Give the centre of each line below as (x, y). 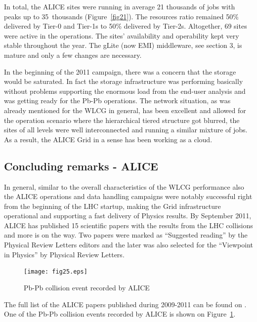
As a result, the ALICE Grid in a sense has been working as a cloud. (108, 139)
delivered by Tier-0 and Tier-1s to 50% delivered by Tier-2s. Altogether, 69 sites (126, 26)
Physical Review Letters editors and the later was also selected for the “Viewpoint (128, 245)
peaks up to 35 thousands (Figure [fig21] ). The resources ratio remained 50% (121, 16)
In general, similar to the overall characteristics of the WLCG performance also (124, 186)
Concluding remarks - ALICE (81, 166)
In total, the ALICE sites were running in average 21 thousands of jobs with (120, 6)
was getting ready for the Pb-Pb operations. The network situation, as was (117, 101)
